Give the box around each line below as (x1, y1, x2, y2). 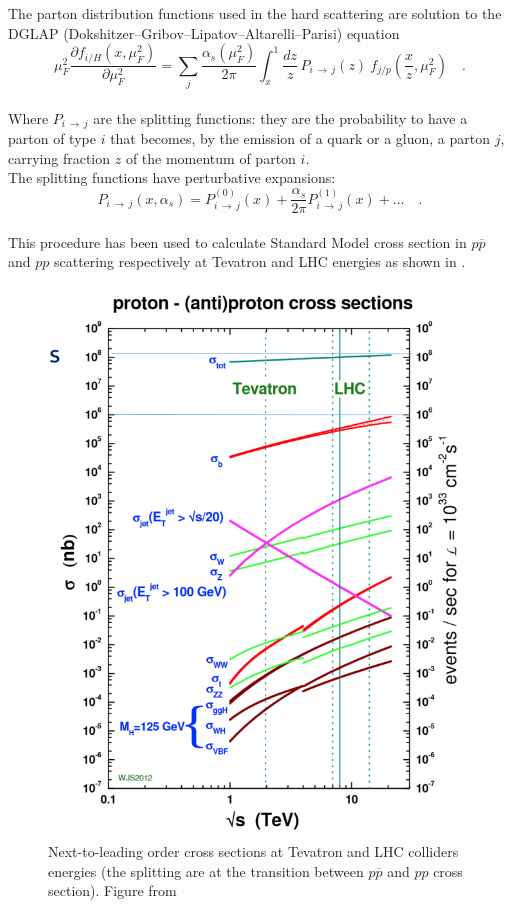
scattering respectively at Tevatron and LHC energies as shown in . (53, 251, 466, 272)
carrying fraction (8, 147, 111, 168)
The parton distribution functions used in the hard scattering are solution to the (8, 3, 502, 23)
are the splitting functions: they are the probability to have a (93, 107, 468, 128)
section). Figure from (48, 880, 177, 901)
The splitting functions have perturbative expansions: (8, 167, 336, 188)
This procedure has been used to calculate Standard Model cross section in (8, 231, 467, 252)
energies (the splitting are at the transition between (48, 860, 364, 881)
